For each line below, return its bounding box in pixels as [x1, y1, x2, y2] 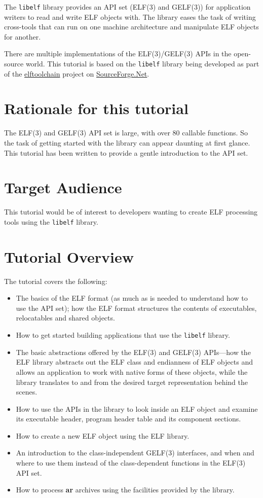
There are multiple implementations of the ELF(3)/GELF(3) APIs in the [4, 48, 232, 59]
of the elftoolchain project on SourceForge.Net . [4, 68, 149, 79]
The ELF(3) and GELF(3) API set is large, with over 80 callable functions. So [4, 127, 248, 138]
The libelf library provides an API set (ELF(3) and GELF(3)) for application [4, 2, 251, 12]
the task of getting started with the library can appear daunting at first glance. [4, 137, 250, 148]
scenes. [16, 386, 37, 397]
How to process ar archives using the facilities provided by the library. [16, 484, 235, 495]
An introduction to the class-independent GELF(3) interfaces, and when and [16, 447, 254, 458]
